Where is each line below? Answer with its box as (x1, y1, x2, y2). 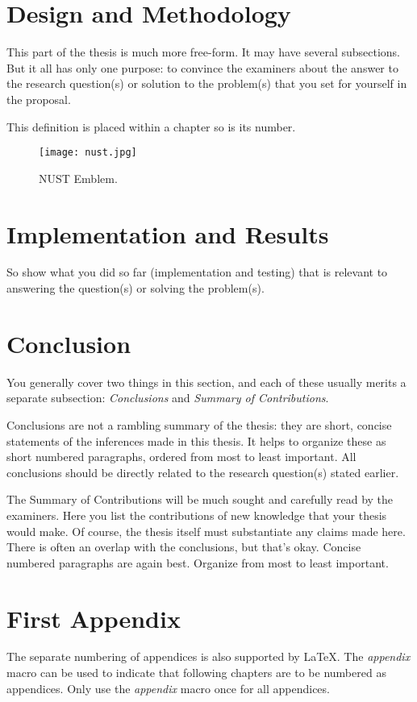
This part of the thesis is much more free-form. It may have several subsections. (6, 44, 401, 60)
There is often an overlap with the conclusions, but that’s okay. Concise (6, 538, 361, 555)
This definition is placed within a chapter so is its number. (6, 118, 296, 135)
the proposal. (6, 90, 71, 107)
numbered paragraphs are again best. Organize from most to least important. (6, 554, 389, 571)
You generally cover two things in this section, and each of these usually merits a (6, 373, 407, 390)
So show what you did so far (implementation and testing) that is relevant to (6, 264, 388, 280)
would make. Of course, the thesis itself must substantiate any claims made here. (6, 522, 406, 539)
